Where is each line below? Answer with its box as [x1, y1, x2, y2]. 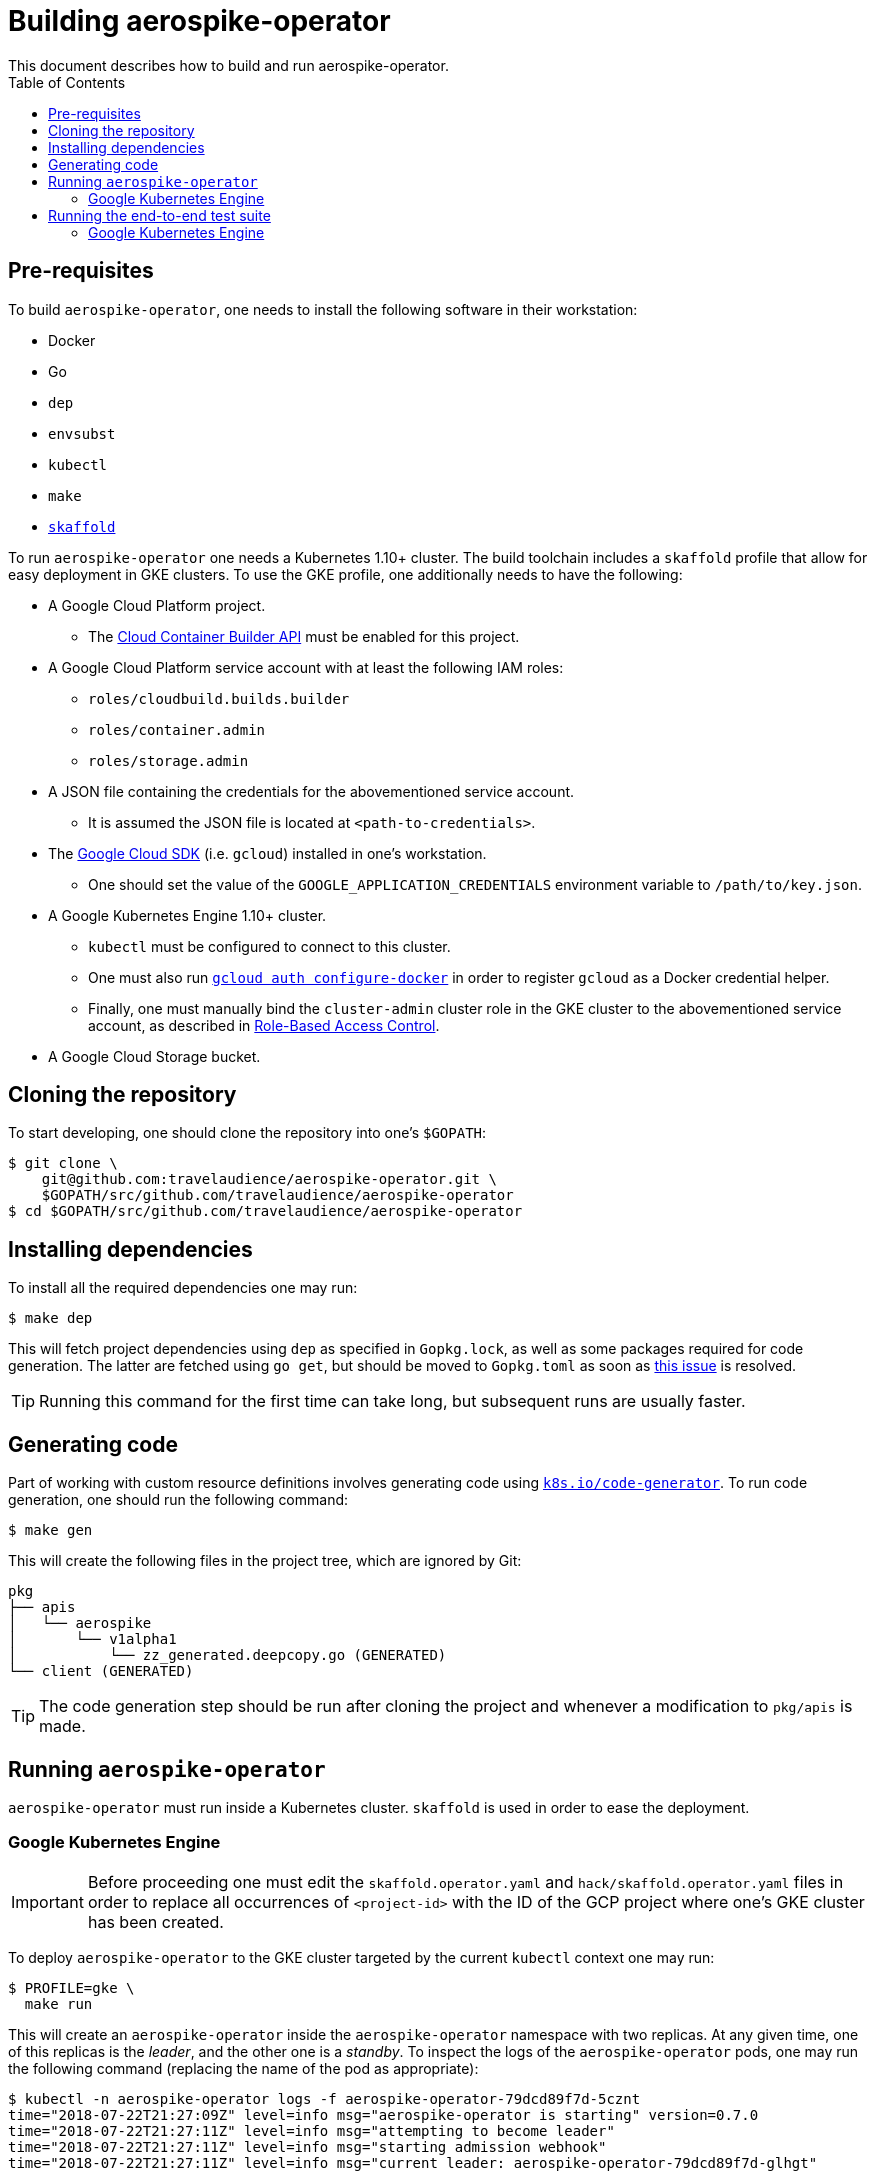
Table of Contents [8, 73, 126, 91]
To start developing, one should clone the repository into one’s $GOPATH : [8, 1124, 487, 1142]
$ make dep [8, 1310, 93, 1327]
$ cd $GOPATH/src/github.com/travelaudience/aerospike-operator [8, 1203, 523, 1220]
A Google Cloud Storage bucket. [48, 1047, 261, 1065]
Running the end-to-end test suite [48, 206, 271, 224]
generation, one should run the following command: [8, 1491, 349, 1509]
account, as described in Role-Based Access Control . [88, 1016, 440, 1034]
